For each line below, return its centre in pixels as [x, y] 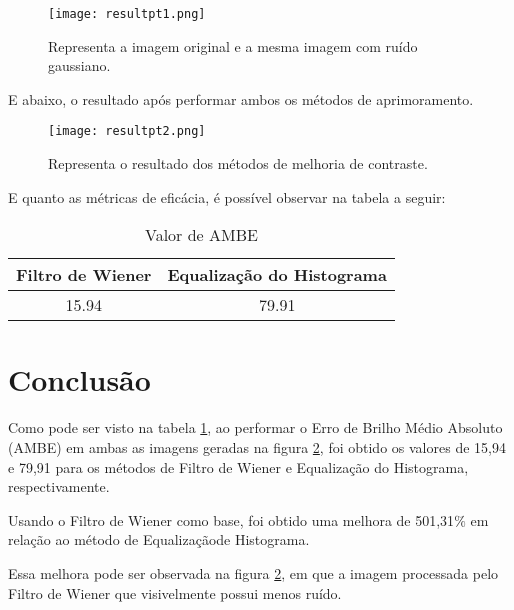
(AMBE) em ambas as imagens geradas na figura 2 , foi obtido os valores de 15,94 [257, 447]
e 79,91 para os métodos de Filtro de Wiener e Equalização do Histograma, [238, 466]
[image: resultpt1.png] [127, 14]
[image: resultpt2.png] [127, 131]
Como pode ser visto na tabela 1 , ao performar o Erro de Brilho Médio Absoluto [255, 427]
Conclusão [79, 379]
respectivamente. [59, 486]
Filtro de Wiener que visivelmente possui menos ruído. [175, 592]
